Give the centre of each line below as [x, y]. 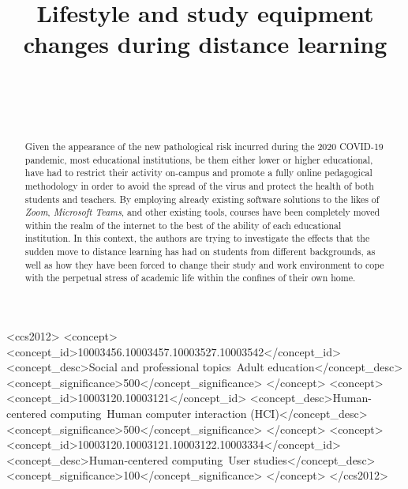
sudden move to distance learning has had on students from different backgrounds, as [200, 252]
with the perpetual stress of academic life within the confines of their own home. [190, 278]
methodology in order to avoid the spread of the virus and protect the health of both [199, 185]
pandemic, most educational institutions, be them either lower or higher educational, [199, 159]
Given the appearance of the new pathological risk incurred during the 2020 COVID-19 [204, 146]
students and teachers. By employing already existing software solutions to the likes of [202, 199]
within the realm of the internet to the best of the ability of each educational [183, 225]
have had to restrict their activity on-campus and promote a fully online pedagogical [198, 173]
